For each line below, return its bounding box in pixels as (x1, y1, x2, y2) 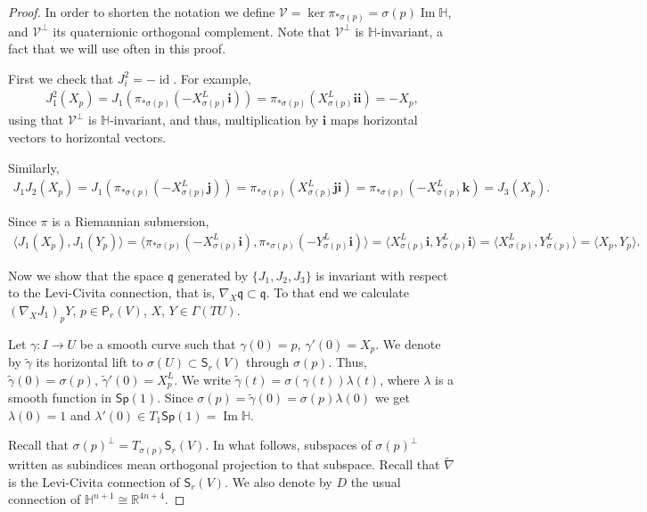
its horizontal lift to (36, 353, 143, 371)
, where (380, 370, 420, 388)
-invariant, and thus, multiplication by (110, 110, 319, 129)
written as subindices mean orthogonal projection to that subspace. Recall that (8, 455, 440, 474)
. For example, (173, 69, 251, 87)
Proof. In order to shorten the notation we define (8, 3, 275, 20)
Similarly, (8, 158, 60, 176)
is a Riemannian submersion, (52, 212, 209, 231)
